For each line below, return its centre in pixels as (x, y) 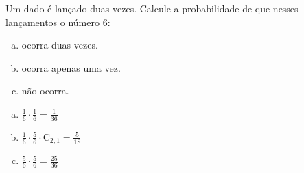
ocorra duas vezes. (60, 45)
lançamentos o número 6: (58, 22)
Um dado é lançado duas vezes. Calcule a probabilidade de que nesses (152, 8)
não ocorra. (45, 91)
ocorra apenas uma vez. (71, 67)
